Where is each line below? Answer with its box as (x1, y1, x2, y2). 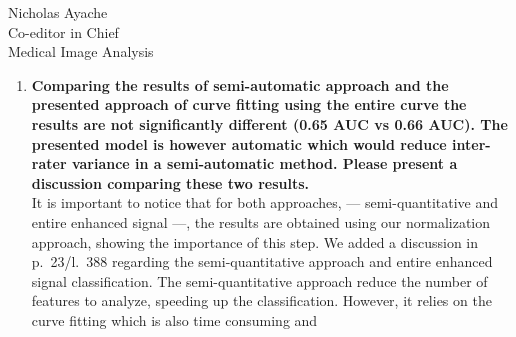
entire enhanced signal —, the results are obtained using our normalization (31, 211, 491, 232)
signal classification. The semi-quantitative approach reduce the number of (31, 270, 488, 291)
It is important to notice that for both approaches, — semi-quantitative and (31, 192, 499, 213)
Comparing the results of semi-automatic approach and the (31, 74, 449, 95)
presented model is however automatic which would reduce (31, 133, 447, 154)
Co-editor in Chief (8, 21, 119, 42)
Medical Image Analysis (8, 41, 154, 62)
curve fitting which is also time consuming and (31, 309, 318, 330)
